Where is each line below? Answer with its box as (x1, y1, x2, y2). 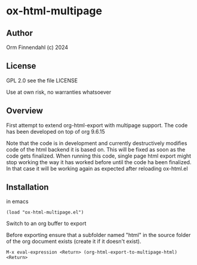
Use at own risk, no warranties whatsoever (6, 88, 112, 95)
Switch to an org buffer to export (6, 220, 87, 227)
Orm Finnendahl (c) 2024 (6, 44, 69, 51)
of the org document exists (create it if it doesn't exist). (6, 238, 141, 245)
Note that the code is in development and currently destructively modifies (6, 139, 187, 147)
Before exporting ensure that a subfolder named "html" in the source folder (6, 232, 191, 239)
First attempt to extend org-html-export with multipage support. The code (6, 121, 188, 129)
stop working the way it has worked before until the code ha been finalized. (6, 158, 192, 165)
